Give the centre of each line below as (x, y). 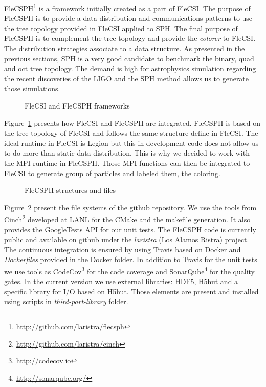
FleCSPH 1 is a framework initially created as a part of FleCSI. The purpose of (127, 7)
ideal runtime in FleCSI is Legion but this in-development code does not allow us (131, 143)
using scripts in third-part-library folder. (66, 301)
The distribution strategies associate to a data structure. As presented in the (125, 48)
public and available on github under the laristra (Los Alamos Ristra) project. (127, 239)
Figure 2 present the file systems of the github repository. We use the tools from (130, 207)
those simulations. (32, 88)
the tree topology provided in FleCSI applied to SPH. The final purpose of (121, 28)
